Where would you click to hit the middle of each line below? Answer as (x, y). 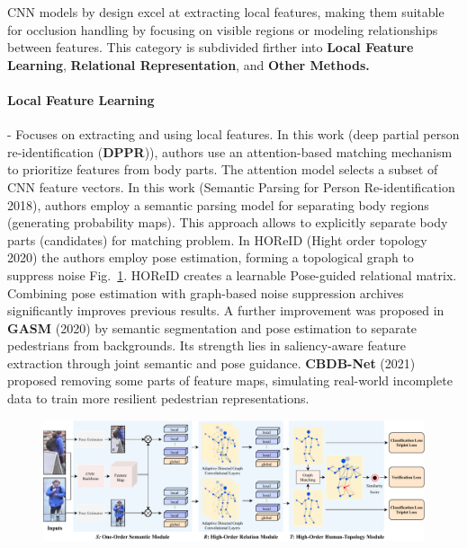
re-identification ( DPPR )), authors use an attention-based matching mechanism (230, 151)
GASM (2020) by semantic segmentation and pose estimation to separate (212, 327)
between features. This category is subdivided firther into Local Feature (211, 47)
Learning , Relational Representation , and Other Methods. (189, 64)
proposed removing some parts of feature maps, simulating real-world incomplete (230, 380)
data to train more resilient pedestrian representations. (158, 398)
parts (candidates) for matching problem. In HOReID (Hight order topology (217, 239)
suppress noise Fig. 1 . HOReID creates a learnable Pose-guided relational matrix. (232, 274)
